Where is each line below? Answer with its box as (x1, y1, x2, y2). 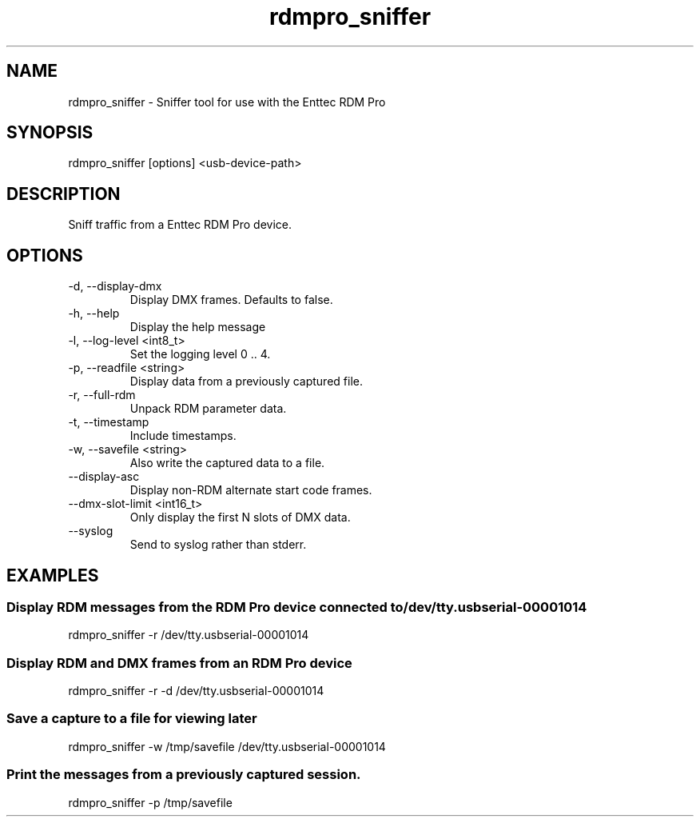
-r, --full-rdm (68, 388, 136, 402)
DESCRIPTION (6, 183, 121, 204)
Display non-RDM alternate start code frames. (129, 483, 372, 497)
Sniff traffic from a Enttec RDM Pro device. (68, 218, 292, 232)
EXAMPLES (6, 565, 99, 585)
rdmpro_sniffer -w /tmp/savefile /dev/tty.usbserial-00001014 (68, 739, 386, 753)
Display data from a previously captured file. (129, 374, 363, 389)
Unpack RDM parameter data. (129, 402, 287, 416)
